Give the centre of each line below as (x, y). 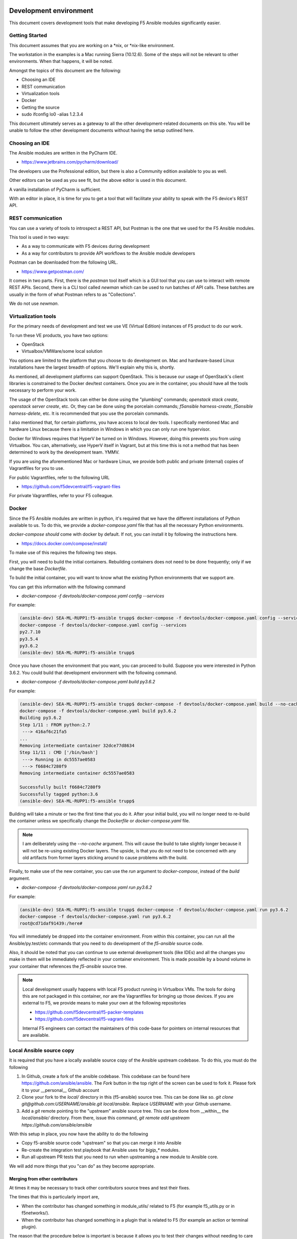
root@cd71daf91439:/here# (51, 924)
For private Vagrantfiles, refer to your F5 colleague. (61, 496)
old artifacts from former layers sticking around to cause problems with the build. (105, 857)
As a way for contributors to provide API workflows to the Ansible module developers (108, 253)
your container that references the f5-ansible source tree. (68, 966)
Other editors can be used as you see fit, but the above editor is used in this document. (98, 180)
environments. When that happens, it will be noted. (61, 61)
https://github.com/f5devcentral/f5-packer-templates (89, 1012)
